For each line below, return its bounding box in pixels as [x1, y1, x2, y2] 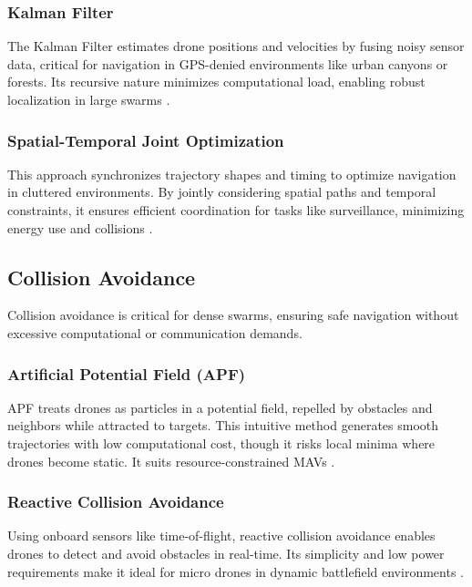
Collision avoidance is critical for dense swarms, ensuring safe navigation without [7, 305, 459, 324]
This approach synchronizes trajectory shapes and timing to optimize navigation [7, 164, 457, 183]
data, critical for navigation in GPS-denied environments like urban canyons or [7, 54, 448, 73]
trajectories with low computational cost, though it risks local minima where [7, 433, 436, 452]
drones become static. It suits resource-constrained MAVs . [7, 451, 335, 470]
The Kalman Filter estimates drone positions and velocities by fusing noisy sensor [7, 36, 465, 56]
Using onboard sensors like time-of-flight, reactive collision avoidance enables [7, 526, 436, 545]
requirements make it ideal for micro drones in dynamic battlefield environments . [7, 561, 464, 581]
